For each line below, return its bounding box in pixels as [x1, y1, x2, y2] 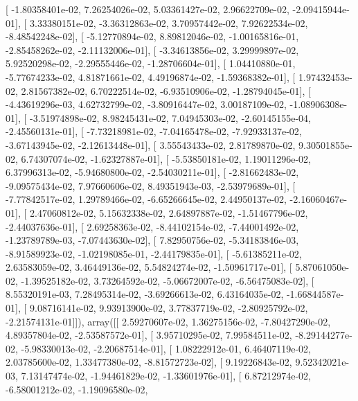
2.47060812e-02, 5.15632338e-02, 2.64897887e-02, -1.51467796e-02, [29, 205, 308, 220]
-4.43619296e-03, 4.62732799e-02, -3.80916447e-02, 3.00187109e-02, [6, 97, 287, 112]
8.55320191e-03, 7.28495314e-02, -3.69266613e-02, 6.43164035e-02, [6, 287, 284, 301]
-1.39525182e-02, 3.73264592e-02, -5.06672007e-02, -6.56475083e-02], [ [21, 273, 314, 287]
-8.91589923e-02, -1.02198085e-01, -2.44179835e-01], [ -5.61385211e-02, [6, 246, 302, 260]
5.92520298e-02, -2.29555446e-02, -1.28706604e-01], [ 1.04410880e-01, [6, 56, 296, 71]
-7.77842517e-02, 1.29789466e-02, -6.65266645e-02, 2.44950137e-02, [6, 192, 287, 206]
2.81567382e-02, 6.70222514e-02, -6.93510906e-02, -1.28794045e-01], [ [21, 83, 311, 98]
